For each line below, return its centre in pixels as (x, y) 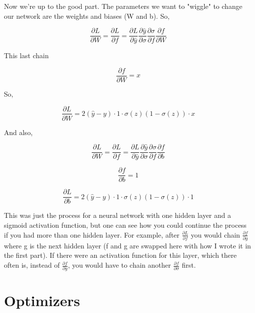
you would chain (216, 234)
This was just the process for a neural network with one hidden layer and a (118, 215)
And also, (18, 132)
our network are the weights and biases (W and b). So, (87, 16)
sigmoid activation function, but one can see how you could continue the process (125, 225)
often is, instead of (32, 265)
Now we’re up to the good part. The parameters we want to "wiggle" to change (123, 6)
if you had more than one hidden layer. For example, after (92, 234)
